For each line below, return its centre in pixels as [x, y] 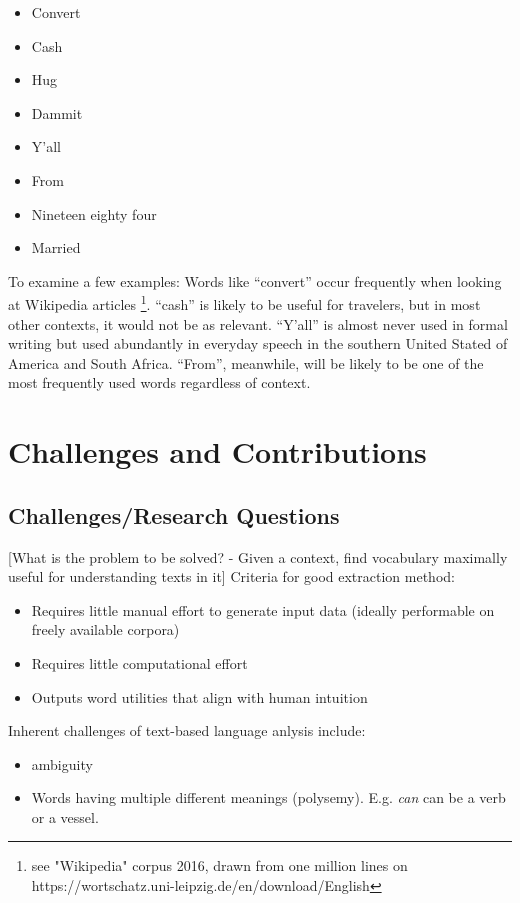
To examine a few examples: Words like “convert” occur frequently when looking [255, 280]
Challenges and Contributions [217, 451]
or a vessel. [65, 816]
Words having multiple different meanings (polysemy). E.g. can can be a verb [268, 797]
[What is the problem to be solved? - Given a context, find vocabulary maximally [258, 556]
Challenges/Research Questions [174, 514]
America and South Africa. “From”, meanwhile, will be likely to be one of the [246, 362]
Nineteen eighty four [94, 213]
